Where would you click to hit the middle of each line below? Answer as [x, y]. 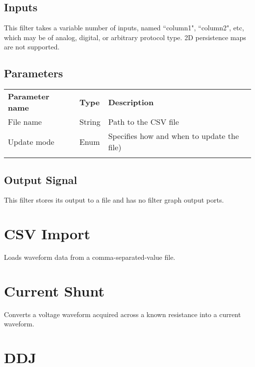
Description [131, 102]
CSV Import [47, 234]
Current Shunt [54, 290]
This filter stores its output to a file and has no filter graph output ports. [114, 200]
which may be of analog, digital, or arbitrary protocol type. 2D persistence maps [125, 37]
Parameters [34, 73]
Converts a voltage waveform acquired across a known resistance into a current [123, 314]
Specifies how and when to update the [174, 136]
